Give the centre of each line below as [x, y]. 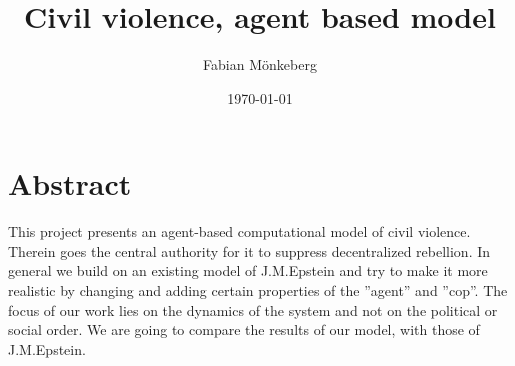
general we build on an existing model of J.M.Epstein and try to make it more [248, 270]
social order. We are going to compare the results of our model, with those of [244, 329]
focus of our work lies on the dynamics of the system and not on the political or [253, 309]
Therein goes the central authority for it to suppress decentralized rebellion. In [249, 250]
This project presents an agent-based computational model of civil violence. [239, 231]
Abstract [70, 183]
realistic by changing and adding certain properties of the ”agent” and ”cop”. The [258, 290]
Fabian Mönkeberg [260, 64]
